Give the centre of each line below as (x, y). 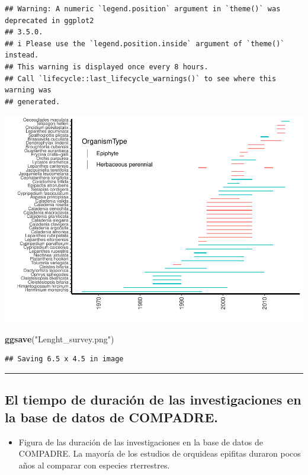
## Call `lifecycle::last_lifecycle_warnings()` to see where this (141, 78)
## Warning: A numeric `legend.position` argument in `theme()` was (143, 9)
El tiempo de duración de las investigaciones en (153, 399)
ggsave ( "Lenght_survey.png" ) (60, 338)
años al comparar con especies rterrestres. (94, 465)
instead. (22, 55)
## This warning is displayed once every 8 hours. (107, 67)
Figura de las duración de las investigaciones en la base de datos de (141, 442)
